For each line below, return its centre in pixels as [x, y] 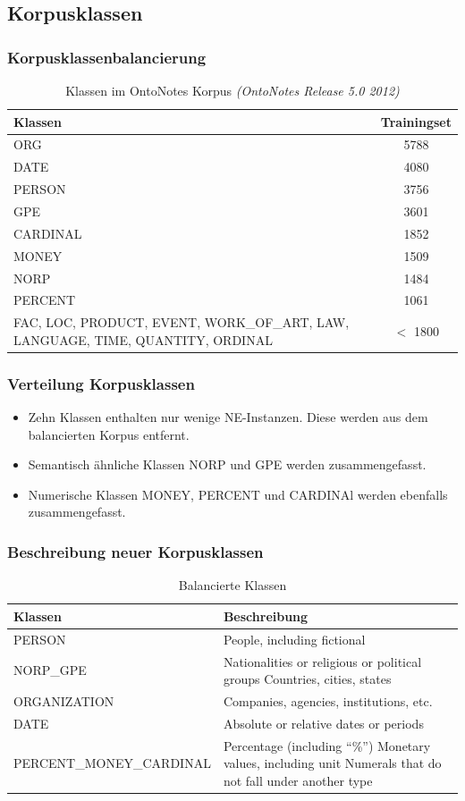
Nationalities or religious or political [322, 661]
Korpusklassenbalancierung [107, 57]
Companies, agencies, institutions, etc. [328, 701]
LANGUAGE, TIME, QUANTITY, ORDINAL [143, 339]
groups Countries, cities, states [307, 679]
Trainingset [416, 121]
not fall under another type [298, 780]
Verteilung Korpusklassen [101, 383]
